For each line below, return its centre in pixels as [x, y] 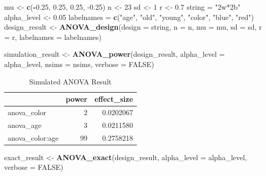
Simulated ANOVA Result [70, 81]
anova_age [25, 125]
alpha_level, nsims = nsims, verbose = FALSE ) [79, 64]
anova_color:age [33, 137]
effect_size [114, 99]
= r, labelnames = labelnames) [53, 37]
